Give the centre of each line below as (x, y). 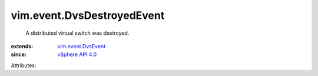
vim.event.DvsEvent (82, 46)
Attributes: (24, 65)
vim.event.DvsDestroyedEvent (88, 15)
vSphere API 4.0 (77, 54)
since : (19, 54)
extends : (22, 46)
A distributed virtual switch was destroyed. (77, 33)
